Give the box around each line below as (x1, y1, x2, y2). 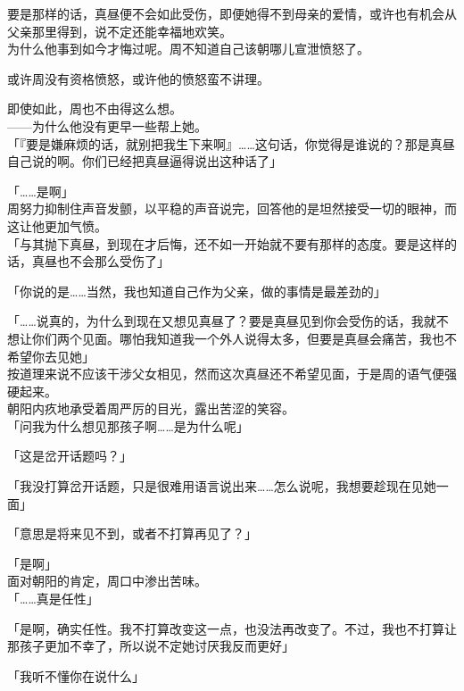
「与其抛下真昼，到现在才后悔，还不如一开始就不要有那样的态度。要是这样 (7, 234, 444, 253)
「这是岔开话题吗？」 (7, 446, 132, 465)
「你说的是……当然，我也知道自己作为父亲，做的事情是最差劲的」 (7, 281, 386, 300)
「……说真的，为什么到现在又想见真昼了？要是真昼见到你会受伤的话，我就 (7, 312, 436, 330)
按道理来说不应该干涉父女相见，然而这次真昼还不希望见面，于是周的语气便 (7, 364, 444, 383)
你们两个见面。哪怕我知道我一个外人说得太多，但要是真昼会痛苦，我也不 (31, 329, 457, 347)
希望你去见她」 (7, 346, 95, 365)
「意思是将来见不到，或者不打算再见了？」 (7, 524, 257, 543)
